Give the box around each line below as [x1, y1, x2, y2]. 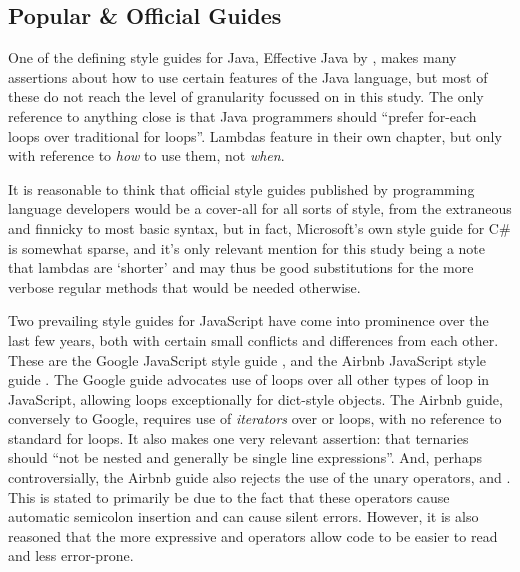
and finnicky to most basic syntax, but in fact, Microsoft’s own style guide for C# [8, 217, 511, 238]
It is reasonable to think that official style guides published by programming [8, 178, 475, 199]
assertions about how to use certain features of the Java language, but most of [8, 66, 488, 87]
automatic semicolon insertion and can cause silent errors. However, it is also [8, 506, 479, 527]
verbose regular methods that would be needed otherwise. [8, 276, 361, 297]
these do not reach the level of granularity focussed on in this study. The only [8, 86, 484, 107]
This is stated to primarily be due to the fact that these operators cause [8, 486, 450, 507]
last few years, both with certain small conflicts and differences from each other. [8, 329, 499, 350]
